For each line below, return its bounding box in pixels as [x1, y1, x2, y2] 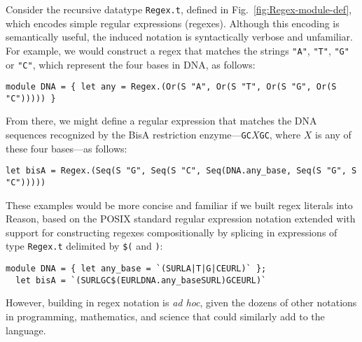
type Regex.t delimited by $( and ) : [6, 238, 163, 253]
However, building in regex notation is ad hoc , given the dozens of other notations [6, 295, 357, 310]
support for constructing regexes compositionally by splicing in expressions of [6, 225, 337, 239]
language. [6, 322, 46, 337]
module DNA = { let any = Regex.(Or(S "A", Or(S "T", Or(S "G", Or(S [6, 82, 337, 92]
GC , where [259, 127, 301, 142]
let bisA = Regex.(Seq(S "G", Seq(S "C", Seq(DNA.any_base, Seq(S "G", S [6, 166, 357, 176]
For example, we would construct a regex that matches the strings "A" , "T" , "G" [6, 43, 349, 57]
